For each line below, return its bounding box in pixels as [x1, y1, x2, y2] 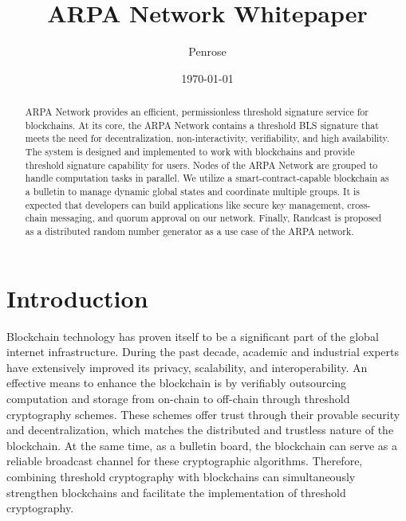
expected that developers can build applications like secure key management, [25, 198, 345, 211]
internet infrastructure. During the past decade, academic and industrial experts [6, 343, 399, 360]
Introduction [6, 281, 148, 314]
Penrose [188, 43, 227, 60]
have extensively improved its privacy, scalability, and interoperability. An [6, 358, 368, 375]
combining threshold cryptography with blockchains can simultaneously [6, 468, 356, 484]
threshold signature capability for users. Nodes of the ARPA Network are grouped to [25, 158, 378, 171]
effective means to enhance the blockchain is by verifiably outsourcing [6, 374, 347, 391]
